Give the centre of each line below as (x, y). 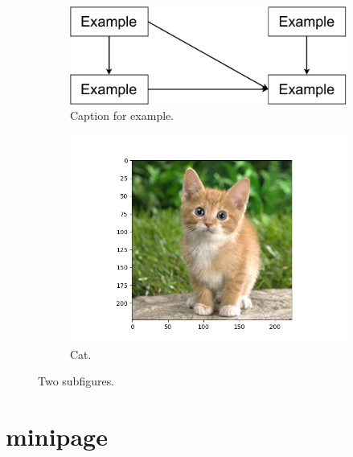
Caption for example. (122, 115)
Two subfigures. (76, 381)
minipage (57, 436)
